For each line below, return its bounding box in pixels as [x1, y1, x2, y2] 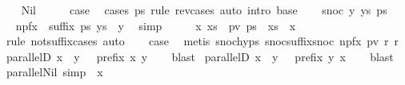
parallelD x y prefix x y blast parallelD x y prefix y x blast [6, 48, 394, 64]
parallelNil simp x [6, 64, 103, 80]
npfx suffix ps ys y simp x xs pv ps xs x [15, 17, 296, 33]
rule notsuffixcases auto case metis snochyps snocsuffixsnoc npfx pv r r [6, 33, 399, 49]
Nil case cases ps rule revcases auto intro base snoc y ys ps [21, 2, 387, 17]
